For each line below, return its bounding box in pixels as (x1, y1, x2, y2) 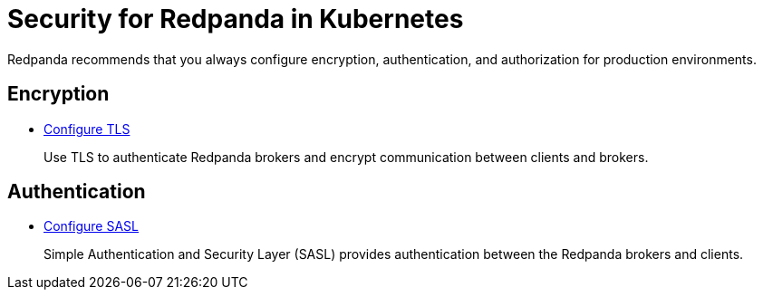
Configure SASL (43, 218, 140, 235)
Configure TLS (43, 120, 130, 137)
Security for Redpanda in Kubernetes (7, 4, 464, 34)
